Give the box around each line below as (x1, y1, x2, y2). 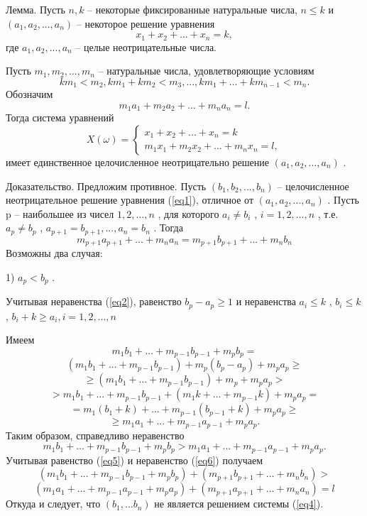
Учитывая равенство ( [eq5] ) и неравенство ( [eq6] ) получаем (6, 452, 263, 467)
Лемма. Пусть (6, 2, 65, 16)
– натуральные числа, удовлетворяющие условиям (98, 63, 314, 78)
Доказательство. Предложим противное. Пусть (6, 178, 207, 193)
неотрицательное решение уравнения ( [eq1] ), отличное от (6, 192, 254, 207)
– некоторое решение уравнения (76, 16, 215, 31)
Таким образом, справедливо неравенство (6, 427, 185, 442)
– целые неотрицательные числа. (75, 39, 217, 54)
